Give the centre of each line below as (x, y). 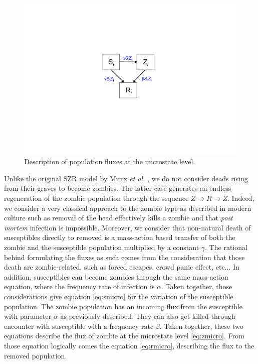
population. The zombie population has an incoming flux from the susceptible (123, 306)
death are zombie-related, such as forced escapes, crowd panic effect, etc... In (122, 267)
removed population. (36, 355)
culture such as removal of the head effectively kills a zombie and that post (118, 218)
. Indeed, (241, 198)
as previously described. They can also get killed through (148, 316)
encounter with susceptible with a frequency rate (79, 326)
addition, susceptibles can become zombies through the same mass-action (116, 276)
